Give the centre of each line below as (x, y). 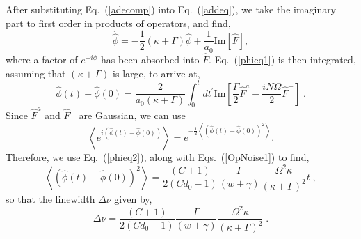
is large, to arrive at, (157, 73)
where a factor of (42, 59)
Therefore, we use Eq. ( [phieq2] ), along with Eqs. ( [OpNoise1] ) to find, (158, 157)
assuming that (36, 73)
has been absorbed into (150, 59)
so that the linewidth (50, 198)
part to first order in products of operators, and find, (118, 23)
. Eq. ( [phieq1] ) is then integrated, (282, 59)
